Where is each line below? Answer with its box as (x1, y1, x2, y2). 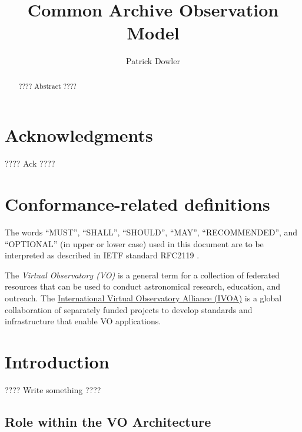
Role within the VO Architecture (5, 412, 211, 430)
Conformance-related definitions (5, 192, 270, 216)
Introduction (5, 349, 109, 373)
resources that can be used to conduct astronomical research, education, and (5, 280, 281, 293)
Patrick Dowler (126, 55, 180, 67)
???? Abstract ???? (18, 81, 77, 91)
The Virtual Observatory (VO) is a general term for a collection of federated (5, 268, 280, 281)
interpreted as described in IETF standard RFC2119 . (5, 249, 200, 261)
